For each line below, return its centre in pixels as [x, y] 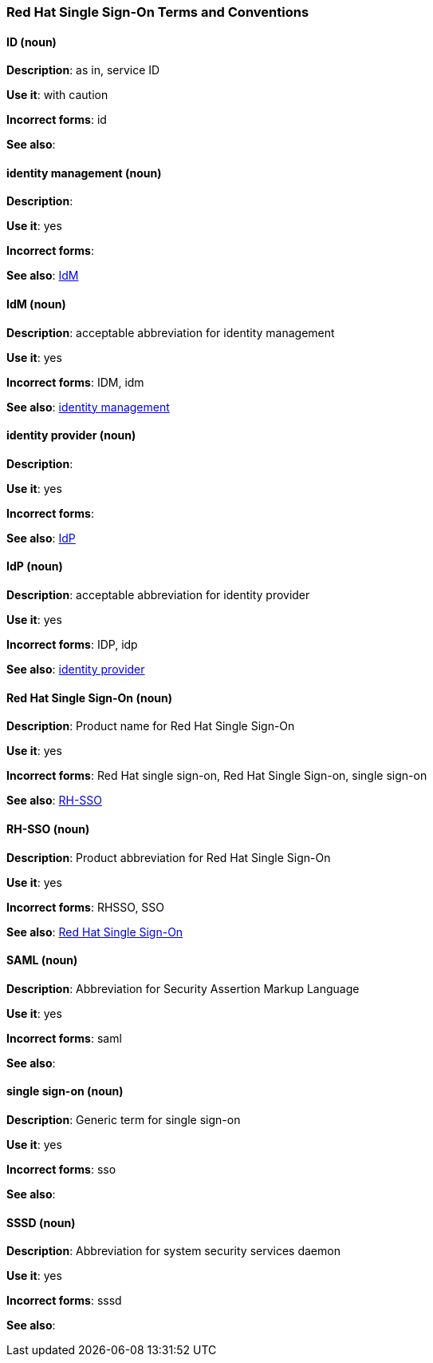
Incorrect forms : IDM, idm [75, 382]
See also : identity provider [76, 670]
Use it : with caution [57, 95]
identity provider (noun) [71, 435]
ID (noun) [31, 42]
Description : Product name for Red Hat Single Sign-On [151, 726]
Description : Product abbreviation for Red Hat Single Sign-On [169, 857]
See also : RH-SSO [55, 801]
